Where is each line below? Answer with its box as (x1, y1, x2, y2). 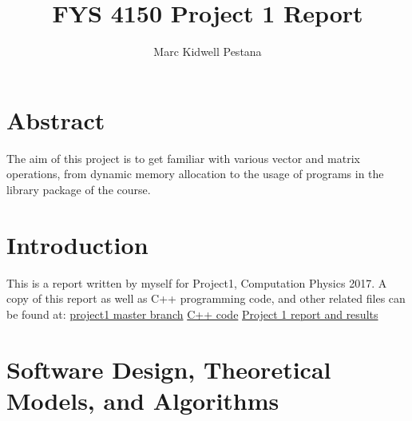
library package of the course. (6, 181, 151, 197)
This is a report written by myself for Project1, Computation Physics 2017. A (6, 274, 387, 291)
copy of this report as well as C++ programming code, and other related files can (6, 290, 406, 307)
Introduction (6, 228, 149, 260)
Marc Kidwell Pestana (153, 43, 262, 60)
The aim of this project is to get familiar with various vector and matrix (6, 149, 360, 166)
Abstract (6, 103, 105, 136)
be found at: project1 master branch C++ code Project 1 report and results (6, 305, 378, 322)
